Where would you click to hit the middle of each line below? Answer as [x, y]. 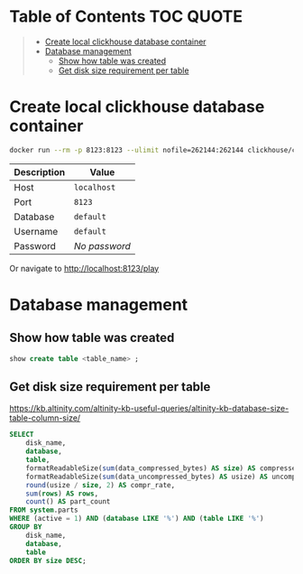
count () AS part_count [68, 502]
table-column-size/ [45, 418]
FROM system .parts [44, 510]
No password [102, 245]
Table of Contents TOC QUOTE [126, 17]
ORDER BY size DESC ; [48, 560]
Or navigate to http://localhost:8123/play [84, 268]
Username [36, 231]
